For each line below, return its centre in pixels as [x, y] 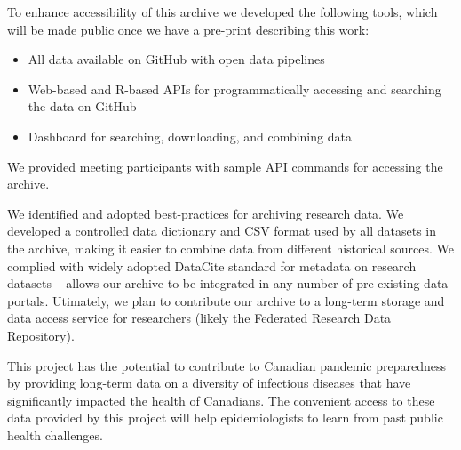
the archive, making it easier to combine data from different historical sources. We [230, 248]
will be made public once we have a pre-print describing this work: [188, 29]
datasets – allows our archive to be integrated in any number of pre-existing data [228, 283]
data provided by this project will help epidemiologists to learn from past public [225, 418]
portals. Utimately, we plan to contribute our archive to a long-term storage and [226, 300]
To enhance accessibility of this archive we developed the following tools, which [223, 12]
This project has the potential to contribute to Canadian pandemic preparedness [227, 365]
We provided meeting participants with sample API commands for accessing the [225, 166]
